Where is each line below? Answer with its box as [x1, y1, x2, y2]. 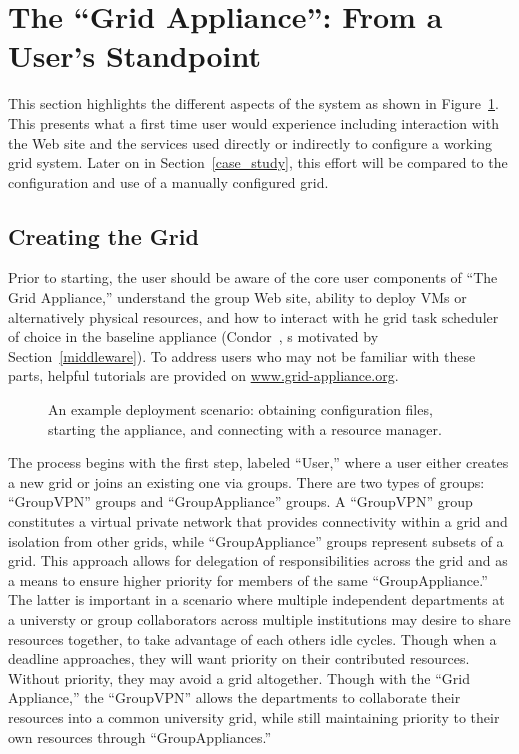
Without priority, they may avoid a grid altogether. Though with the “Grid [8, 667, 470, 688]
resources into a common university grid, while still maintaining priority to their [8, 706, 500, 727]
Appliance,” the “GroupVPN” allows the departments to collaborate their [8, 687, 461, 708]
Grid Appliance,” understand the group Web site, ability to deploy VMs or [8, 287, 467, 308]
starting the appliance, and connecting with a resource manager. [48, 418, 442, 439]
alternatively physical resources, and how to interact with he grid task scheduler [8, 306, 499, 327]
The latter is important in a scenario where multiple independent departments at [8, 589, 505, 610]
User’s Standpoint [8, 35, 262, 76]
